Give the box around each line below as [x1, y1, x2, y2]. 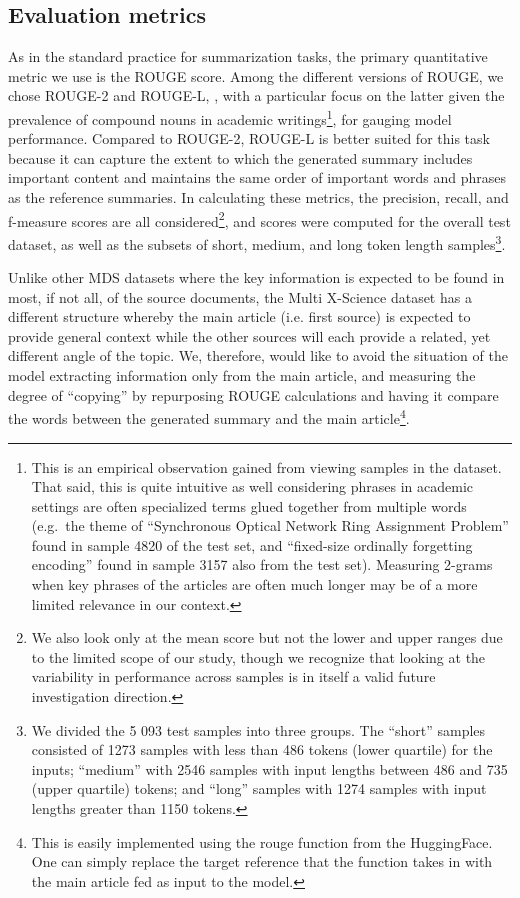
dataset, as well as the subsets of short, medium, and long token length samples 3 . [8, 230, 506, 254]
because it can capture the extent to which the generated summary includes [8, 147, 473, 168]
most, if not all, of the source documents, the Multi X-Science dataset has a [8, 286, 472, 307]
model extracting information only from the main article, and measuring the [8, 365, 476, 386]
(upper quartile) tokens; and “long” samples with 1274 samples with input [31, 778, 487, 799]
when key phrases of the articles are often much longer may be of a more [31, 574, 478, 595]
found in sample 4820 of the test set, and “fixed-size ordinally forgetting [31, 534, 473, 555]
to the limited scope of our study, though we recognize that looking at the [31, 646, 486, 667]
